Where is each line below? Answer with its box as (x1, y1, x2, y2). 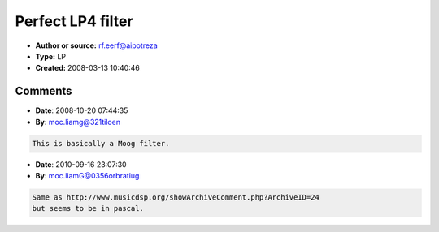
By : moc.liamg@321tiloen (35, 117, 121, 127)
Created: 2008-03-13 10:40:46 (35, 63, 140, 73)
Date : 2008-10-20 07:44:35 (35, 105, 128, 115)
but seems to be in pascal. (32, 204, 144, 213)
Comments (15, 84, 72, 98)
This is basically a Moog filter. (32, 139, 170, 148)
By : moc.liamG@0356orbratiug (35, 170, 140, 180)
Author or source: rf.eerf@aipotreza (35, 41, 158, 50)
